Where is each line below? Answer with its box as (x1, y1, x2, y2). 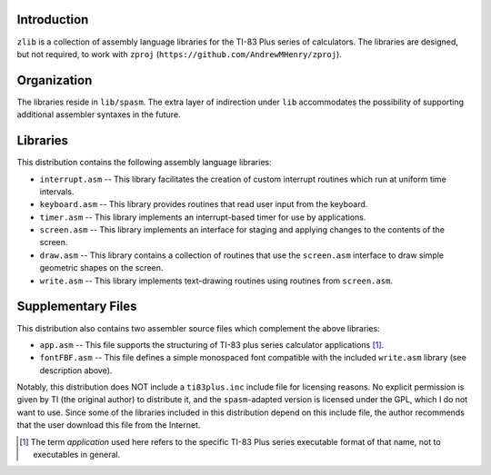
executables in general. (33, 450, 121, 460)
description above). (39, 364, 113, 376)
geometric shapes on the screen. (39, 262, 164, 273)
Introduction (16, 12, 89, 27)
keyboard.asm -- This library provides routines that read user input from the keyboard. (39, 199, 368, 210)
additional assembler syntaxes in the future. (16, 109, 181, 120)
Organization (16, 73, 93, 88)
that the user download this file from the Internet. (16, 420, 201, 430)
